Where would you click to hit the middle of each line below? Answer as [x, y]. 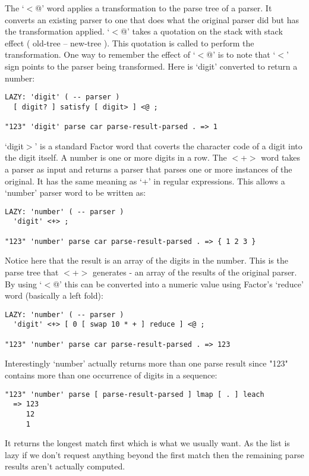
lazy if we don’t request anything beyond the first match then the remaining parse [154, 454]
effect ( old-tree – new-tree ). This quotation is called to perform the [130, 43]
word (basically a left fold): [54, 295]
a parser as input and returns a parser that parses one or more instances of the [149, 169]
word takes [281, 157]
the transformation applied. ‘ [57, 31]
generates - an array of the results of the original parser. [195, 272]
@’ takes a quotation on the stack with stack [202, 31]
